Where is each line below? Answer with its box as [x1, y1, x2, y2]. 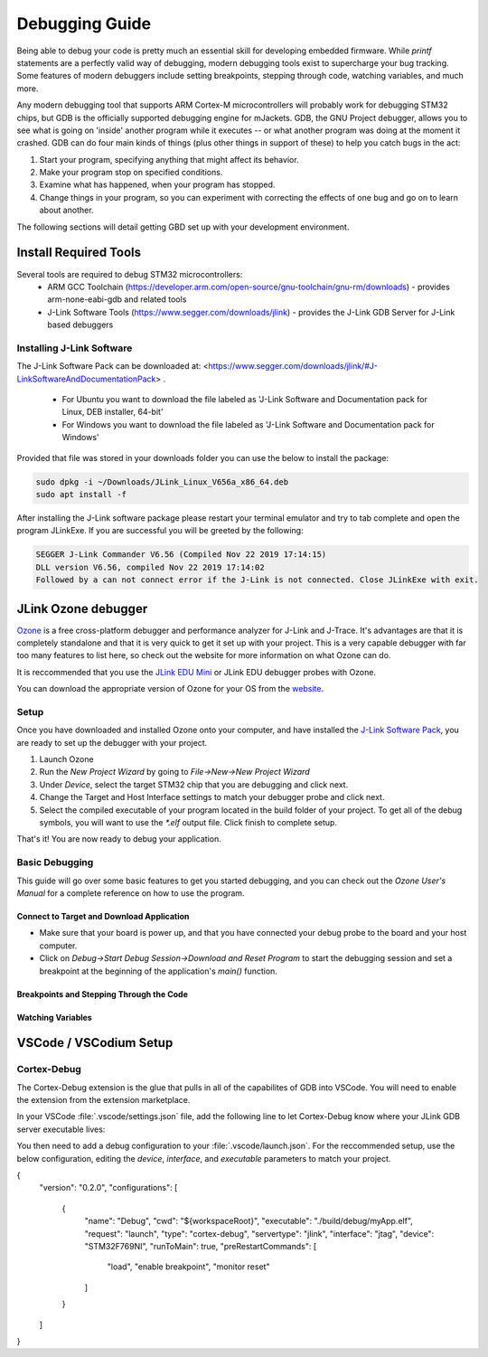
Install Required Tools [16, 245, 142, 260]
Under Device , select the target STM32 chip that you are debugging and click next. [39, 778, 349, 790]
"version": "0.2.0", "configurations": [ [39, 1183, 178, 1193]
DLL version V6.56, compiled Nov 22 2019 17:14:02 [35, 561, 266, 572]
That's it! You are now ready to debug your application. [16, 834, 221, 844]
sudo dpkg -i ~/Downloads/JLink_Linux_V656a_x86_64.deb [35, 476, 289, 487]
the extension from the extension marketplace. [16, 1095, 191, 1106]
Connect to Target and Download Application [16, 910, 190, 921]
